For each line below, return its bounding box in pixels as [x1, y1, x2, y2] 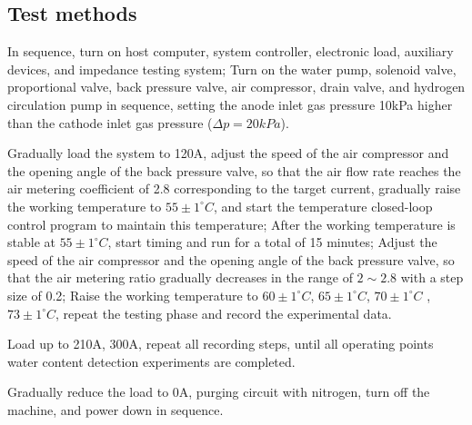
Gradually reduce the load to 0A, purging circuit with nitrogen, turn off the [7, 382, 430, 401]
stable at [7, 232, 55, 252]
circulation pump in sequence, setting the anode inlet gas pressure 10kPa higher [7, 94, 453, 114]
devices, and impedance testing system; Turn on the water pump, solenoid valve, [7, 59, 457, 78]
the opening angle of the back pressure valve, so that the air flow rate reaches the [7, 161, 461, 180]
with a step [400, 268, 464, 287]
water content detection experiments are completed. [7, 351, 296, 371]
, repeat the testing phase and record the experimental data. [55, 303, 392, 322]
